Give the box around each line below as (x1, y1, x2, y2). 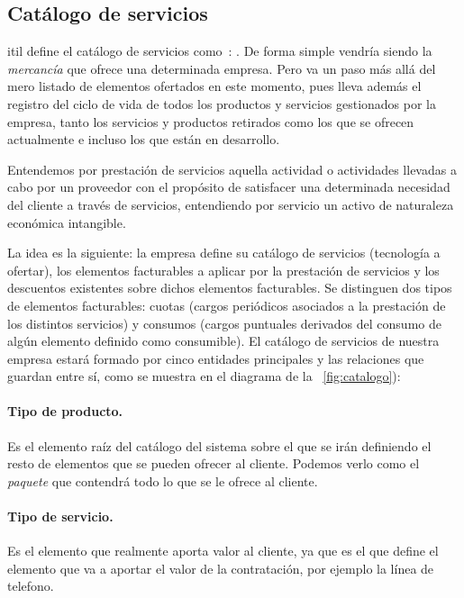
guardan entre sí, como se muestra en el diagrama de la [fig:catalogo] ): (7, 367, 401, 385)
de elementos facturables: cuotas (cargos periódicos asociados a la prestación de (7, 295, 446, 314)
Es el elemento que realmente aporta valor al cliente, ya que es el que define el (7, 541, 439, 560)
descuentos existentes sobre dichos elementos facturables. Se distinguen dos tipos (7, 278, 452, 297)
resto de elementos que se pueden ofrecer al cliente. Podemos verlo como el (7, 454, 420, 473)
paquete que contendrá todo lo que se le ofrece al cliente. (7, 471, 318, 490)
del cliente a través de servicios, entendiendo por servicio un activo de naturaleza (7, 195, 454, 213)
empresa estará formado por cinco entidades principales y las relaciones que (7, 349, 424, 367)
